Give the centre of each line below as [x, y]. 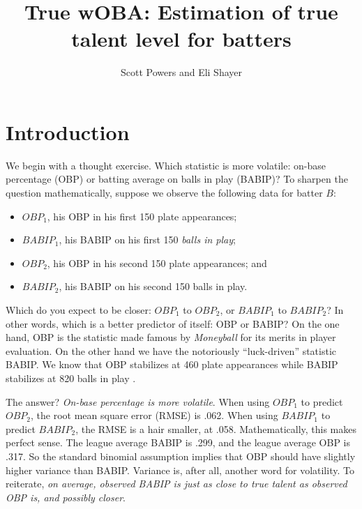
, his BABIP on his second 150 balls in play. [153, 286]
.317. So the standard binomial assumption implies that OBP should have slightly [181, 456]
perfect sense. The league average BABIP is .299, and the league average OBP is [178, 442]
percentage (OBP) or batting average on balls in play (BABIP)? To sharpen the [177, 179]
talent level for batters [181, 39]
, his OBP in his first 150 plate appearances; [142, 216]
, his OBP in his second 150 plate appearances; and [157, 263]
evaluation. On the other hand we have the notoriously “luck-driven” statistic [171, 350]
